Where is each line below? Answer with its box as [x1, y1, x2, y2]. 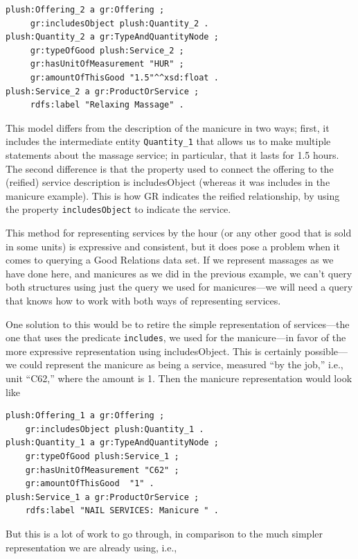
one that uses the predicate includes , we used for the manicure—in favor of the [6, 330, 346, 345]
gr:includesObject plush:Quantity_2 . [30, 18, 209, 28]
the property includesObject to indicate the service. [6, 202, 231, 216]
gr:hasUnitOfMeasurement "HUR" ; [30, 59, 184, 69]
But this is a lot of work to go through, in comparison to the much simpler [6, 526, 323, 540]
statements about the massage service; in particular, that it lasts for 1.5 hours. [6, 148, 339, 162]
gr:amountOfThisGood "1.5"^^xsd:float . [30, 72, 219, 83]
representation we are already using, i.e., [6, 540, 177, 554]
